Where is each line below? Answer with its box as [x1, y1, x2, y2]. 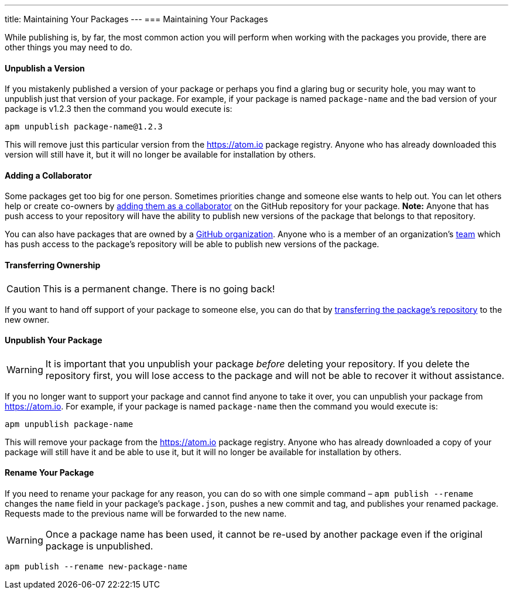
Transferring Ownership [5, 260, 101, 271]
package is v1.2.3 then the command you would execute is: [5, 104, 232, 114]
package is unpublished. [45, 540, 153, 552]
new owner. [5, 314, 50, 325]
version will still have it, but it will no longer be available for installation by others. [5, 149, 316, 160]
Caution [6, 282, 41, 295]
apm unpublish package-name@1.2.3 [5, 122, 163, 132]
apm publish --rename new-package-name [5, 562, 187, 572]
